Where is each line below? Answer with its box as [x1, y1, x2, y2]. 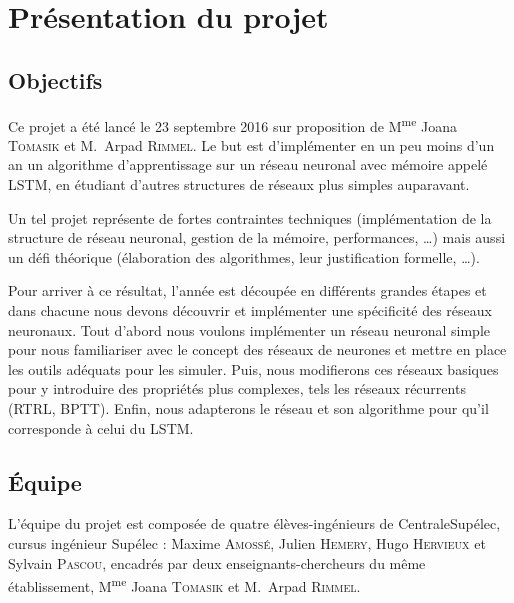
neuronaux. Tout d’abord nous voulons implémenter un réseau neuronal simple [8, 319, 491, 340]
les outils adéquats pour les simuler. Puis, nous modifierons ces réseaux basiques [8, 358, 499, 379]
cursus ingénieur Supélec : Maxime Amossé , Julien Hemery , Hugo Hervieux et [8, 532, 486, 553]
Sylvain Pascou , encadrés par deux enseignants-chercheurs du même [8, 552, 426, 573]
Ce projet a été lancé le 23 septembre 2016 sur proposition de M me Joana [8, 112, 458, 136]
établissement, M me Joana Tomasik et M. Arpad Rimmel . [8, 573, 361, 596]
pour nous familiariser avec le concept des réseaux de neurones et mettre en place [8, 339, 507, 360]
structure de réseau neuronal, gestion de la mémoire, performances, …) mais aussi [8, 227, 506, 248]
